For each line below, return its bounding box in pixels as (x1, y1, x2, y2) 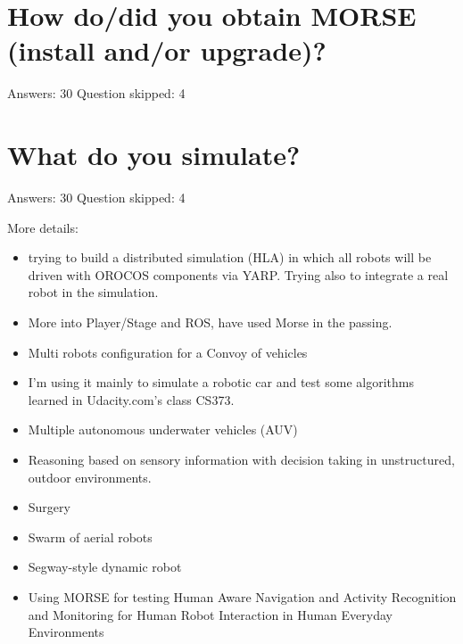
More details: (7, 218, 79, 236)
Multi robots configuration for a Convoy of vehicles (28, 343, 308, 361)
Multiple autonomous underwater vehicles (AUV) (28, 420, 298, 439)
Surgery (28, 498, 70, 516)
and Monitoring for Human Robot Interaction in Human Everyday (28, 605, 393, 623)
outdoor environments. (28, 467, 152, 486)
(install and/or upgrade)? (7, 32, 327, 69)
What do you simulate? (7, 136, 301, 173)
